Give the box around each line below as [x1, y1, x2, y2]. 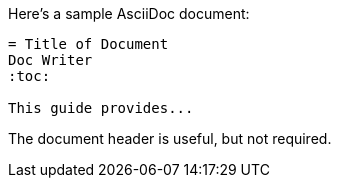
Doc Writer [8, 52, 93, 68]
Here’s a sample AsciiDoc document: [8, 5, 250, 22]
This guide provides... [8, 100, 194, 116]
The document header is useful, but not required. [8, 130, 332, 147]
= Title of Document [8, 36, 169, 52]
